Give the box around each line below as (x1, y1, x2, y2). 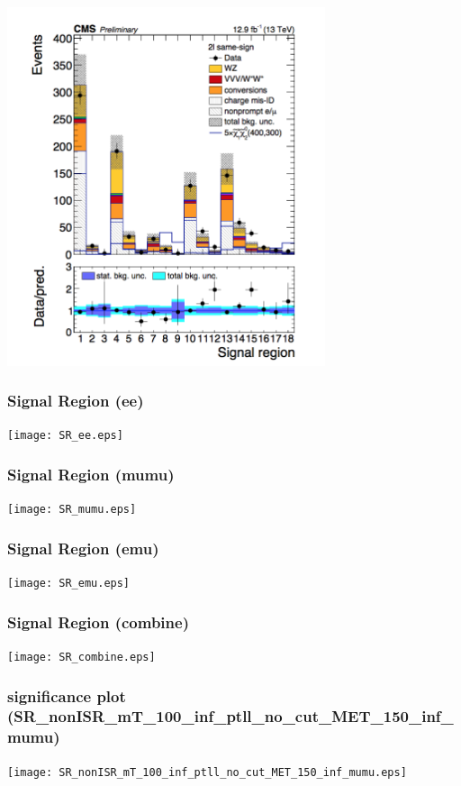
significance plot (7, 684, 126, 707)
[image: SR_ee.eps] (7, 429, 123, 443)
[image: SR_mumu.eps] (7, 503, 137, 516)
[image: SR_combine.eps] (7, 650, 156, 663)
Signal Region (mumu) (7, 462, 175, 485)
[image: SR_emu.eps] (7, 577, 131, 590)
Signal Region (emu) (7, 536, 159, 559)
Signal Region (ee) (7, 389, 144, 412)
